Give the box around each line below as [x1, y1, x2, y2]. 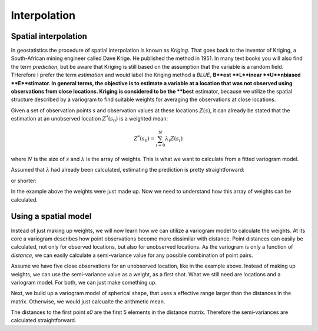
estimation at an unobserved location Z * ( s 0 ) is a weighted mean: [11, 115, 168, 123]
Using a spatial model [11, 212, 92, 222]
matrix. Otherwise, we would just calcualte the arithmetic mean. [11, 297, 165, 305]
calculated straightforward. [11, 317, 77, 324]
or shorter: [11, 177, 37, 184]
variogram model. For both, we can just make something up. [11, 279, 157, 286]
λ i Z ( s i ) [165, 135, 183, 143]
